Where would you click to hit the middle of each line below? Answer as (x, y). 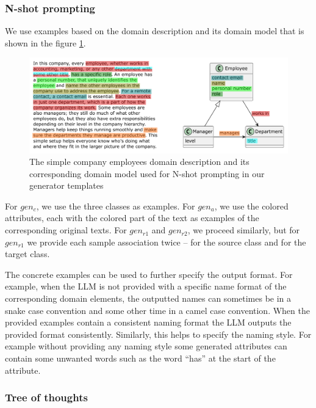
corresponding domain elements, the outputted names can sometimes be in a (148, 298)
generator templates (66, 185)
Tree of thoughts (46, 397)
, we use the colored (251, 206)
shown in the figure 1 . (45, 42)
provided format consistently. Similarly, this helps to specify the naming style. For (158, 334)
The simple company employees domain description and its (139, 162)
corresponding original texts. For (66, 230)
